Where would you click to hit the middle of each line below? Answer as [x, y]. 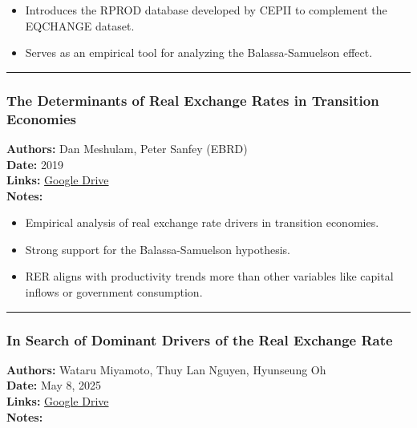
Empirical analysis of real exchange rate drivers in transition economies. [202, 222]
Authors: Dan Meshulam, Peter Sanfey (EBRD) [127, 148]
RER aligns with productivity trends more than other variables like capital [209, 276]
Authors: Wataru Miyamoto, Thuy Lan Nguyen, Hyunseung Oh [166, 369]
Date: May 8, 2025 [54, 385]
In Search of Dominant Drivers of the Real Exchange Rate [200, 339]
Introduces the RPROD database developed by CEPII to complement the [206, 10]
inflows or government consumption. [114, 292]
